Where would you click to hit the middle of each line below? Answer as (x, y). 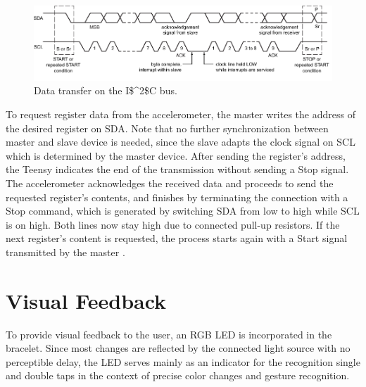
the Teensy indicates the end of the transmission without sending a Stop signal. (177, 169)
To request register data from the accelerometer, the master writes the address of (181, 114)
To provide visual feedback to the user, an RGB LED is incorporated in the (169, 334)
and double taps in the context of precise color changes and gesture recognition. (178, 375)
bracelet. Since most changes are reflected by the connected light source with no (178, 348)
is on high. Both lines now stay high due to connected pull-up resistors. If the (173, 224)
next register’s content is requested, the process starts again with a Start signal (177, 238)
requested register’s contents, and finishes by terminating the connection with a (177, 197)
